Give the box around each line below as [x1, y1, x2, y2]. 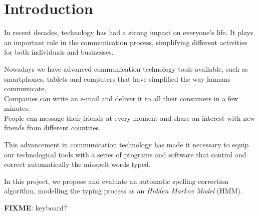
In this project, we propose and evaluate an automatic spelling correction [4, 175, 228, 186]
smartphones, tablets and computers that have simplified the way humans [4, 73, 231, 84]
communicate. [4, 83, 47, 94]
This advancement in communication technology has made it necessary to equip [4, 139, 249, 150]
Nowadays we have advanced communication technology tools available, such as [4, 63, 248, 74]
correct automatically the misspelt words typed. [4, 159, 151, 169]
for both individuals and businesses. [4, 47, 114, 57]
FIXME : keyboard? [4, 202, 67, 213]
